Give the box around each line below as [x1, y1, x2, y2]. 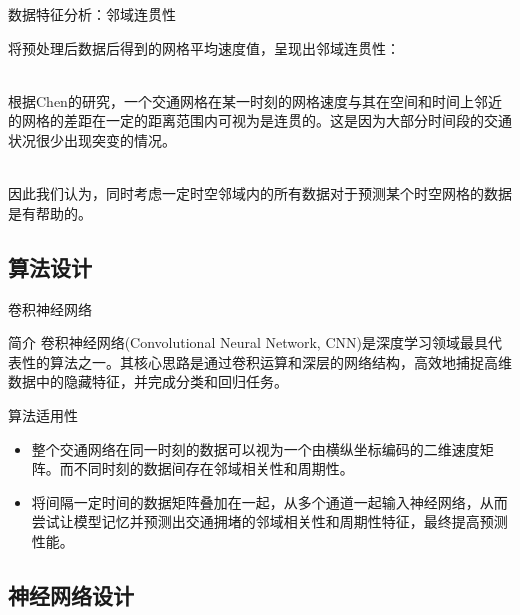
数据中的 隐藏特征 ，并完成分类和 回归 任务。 [8, 371, 288, 392]
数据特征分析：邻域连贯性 [8, 4, 176, 24]
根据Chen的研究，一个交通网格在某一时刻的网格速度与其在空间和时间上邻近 [8, 90, 502, 111]
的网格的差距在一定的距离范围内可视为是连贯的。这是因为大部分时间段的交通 [8, 110, 512, 131]
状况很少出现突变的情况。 [8, 129, 176, 150]
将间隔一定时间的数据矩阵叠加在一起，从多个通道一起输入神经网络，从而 [31, 491, 508, 512]
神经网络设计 [8, 579, 134, 610]
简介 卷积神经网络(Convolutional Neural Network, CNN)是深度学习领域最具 [8, 332, 488, 353]
